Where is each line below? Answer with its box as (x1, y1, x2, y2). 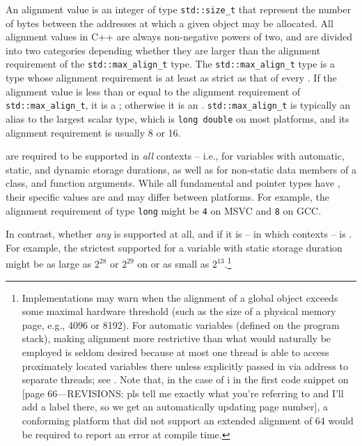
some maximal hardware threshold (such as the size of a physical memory (22, 304, 336, 318)
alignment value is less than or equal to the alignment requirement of (6, 84, 301, 98)
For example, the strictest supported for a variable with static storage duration (6, 240, 343, 254)
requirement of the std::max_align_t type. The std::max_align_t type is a (6, 56, 336, 71)
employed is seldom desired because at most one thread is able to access (22, 345, 329, 360)
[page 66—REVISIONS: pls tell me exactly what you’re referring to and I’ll (22, 385, 344, 400)
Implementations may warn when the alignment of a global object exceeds (22, 290, 338, 305)
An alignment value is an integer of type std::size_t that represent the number (6, 2, 351, 16)
